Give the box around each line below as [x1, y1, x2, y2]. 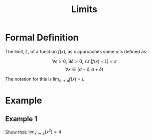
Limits [71, 4, 98, 15]
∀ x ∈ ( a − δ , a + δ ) [65, 66, 104, 72]
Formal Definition [5, 32, 79, 43]
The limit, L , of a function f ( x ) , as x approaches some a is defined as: [5, 48, 147, 54]
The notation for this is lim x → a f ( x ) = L [5, 76, 85, 83]
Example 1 [5, 115, 38, 123]
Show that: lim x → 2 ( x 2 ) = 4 [5, 128, 62, 136]
